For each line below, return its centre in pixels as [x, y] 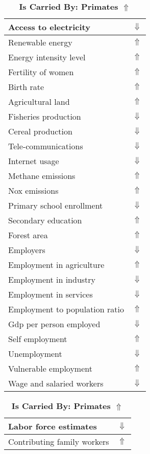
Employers [27, 250]
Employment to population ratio [66, 309]
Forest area [28, 235]
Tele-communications [46, 146]
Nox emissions [33, 190]
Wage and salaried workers [56, 383]
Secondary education [45, 220]
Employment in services [51, 294]
